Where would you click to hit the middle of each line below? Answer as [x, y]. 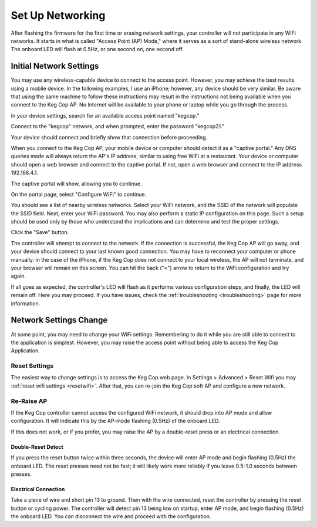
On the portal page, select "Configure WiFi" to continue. [79, 194]
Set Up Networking [58, 15]
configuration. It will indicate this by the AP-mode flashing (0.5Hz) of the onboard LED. [115, 421]
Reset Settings [32, 366]
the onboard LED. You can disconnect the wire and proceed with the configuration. [111, 516]
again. [18, 276]
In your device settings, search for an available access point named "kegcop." [105, 115]
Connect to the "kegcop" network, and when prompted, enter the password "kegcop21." [118, 126]
